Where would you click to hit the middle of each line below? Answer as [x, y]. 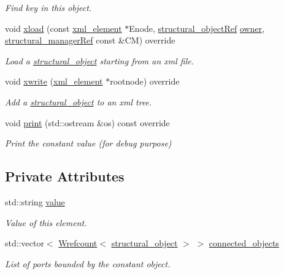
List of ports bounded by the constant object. [88, 263]
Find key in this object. [48, 7]
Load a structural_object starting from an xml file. [100, 60]
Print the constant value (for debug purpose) [88, 143]
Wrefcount [78, 243]
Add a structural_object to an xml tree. [79, 101]
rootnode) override [145, 81]
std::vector [25, 243]
